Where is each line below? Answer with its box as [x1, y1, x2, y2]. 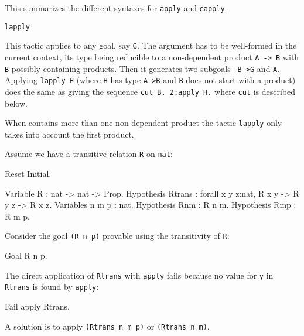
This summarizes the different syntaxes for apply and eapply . [5, 2, 227, 13]
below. [5, 97, 28, 109]
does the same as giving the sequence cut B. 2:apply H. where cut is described [5, 85, 296, 97]
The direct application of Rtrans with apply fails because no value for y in [5, 269, 274, 281]
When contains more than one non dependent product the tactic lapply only [5, 116, 282, 129]
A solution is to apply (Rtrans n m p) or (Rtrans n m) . [5, 320, 210, 332]
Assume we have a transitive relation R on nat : [5, 148, 173, 160]
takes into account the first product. [5, 128, 134, 140]
